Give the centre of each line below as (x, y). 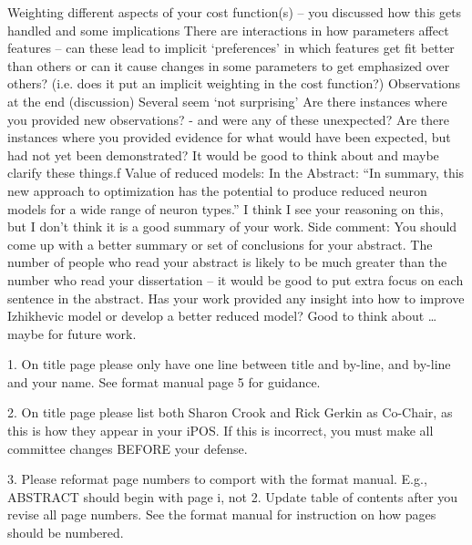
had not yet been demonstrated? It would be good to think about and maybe (223, 154)
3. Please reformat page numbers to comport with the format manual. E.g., (217, 479)
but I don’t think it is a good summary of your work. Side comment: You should (232, 226)
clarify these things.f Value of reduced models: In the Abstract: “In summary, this (236, 173)
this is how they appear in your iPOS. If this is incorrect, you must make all (221, 431)
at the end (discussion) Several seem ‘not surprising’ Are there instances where (227, 101)
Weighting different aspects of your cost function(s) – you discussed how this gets (235, 12)
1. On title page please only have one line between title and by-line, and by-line (229, 364)
